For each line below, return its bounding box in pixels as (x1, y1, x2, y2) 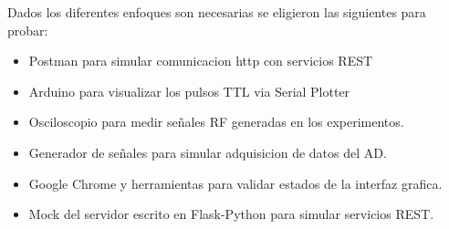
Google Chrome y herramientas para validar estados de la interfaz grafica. (28, 173, 443, 193)
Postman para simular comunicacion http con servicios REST (28, 51, 373, 70)
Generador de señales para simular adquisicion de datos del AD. (28, 142, 387, 161)
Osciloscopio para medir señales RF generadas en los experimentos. (28, 112, 404, 131)
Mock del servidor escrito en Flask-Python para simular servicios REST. (28, 204, 434, 224)
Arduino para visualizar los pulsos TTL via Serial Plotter (28, 81, 350, 100)
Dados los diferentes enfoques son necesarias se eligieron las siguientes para (7, 3, 426, 21)
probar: (7, 20, 48, 39)
